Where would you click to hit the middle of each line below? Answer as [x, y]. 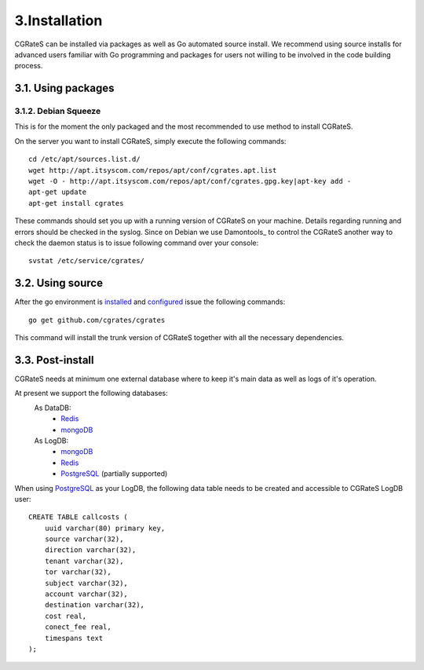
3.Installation [58, 20]
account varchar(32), [86, 594]
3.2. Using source [59, 283]
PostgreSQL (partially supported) [114, 474]
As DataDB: [53, 408]
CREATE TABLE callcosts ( [79, 517]
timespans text [74, 638]
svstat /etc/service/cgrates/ [87, 261]
